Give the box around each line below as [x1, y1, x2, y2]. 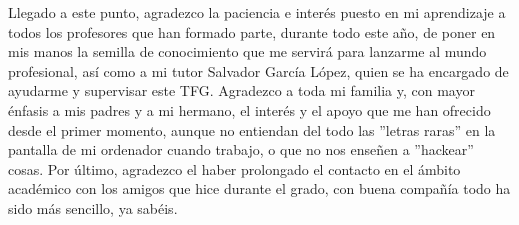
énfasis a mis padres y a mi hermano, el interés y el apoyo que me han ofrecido [8, 99, 491, 120]
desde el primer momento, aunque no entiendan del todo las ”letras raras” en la [8, 119, 496, 140]
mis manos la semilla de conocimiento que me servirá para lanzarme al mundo [8, 41, 487, 62]
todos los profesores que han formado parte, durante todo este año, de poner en [8, 21, 496, 42]
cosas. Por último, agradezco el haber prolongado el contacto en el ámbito [8, 158, 461, 179]
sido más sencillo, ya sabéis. [8, 197, 178, 218]
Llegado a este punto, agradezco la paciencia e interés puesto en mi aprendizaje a [8, 2, 506, 22]
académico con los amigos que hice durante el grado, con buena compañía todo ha [8, 178, 511, 199]
